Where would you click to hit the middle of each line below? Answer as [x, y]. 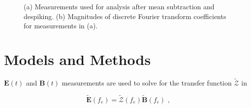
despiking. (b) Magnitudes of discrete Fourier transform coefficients [125, 16]
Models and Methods [78, 59]
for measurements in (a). [61, 26]
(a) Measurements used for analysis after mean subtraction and [119, 6]
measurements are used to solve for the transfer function [147, 83]
